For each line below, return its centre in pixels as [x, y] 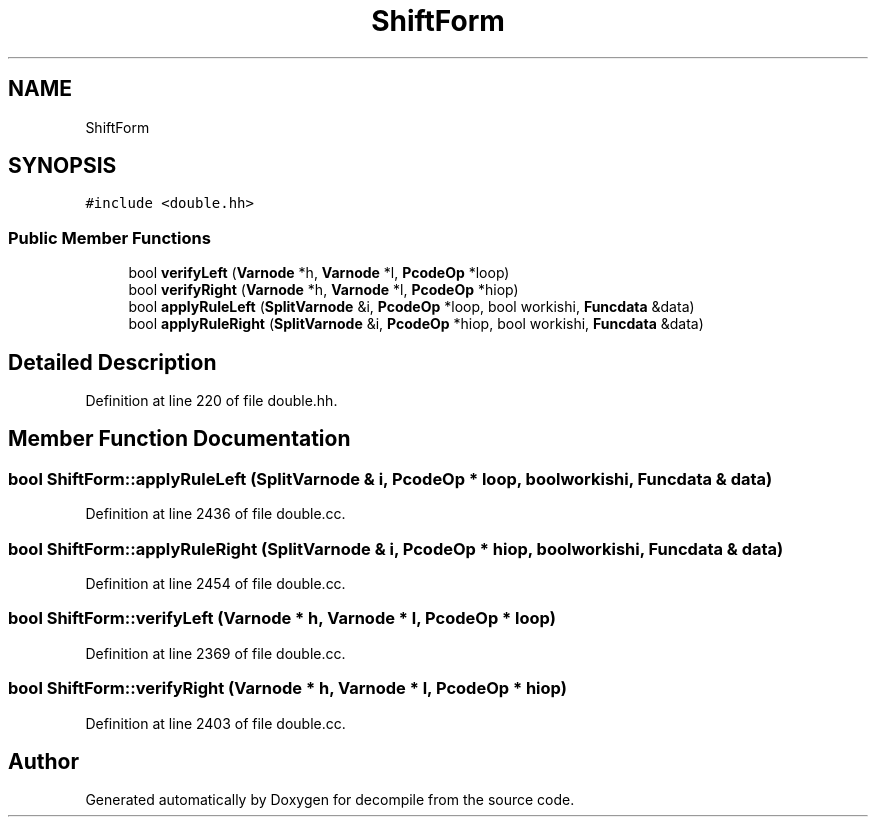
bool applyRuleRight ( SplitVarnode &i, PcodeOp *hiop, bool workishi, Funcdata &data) [416, 324]
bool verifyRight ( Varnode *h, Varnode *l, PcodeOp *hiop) [323, 290]
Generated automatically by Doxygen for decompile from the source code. [330, 800]
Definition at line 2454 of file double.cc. [215, 583]
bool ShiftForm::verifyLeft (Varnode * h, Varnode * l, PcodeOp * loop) [282, 618]
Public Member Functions [109, 237]
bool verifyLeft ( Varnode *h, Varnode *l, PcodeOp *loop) [319, 273]
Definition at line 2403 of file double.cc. [215, 723]
